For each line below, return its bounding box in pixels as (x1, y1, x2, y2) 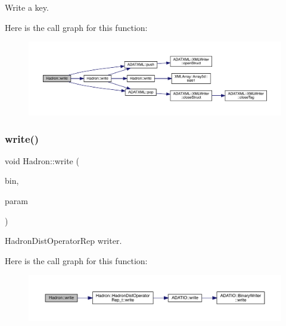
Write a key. (5, 1, 49, 13)
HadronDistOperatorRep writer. (5, 234, 122, 247)
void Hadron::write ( (5, 154, 79, 167)
